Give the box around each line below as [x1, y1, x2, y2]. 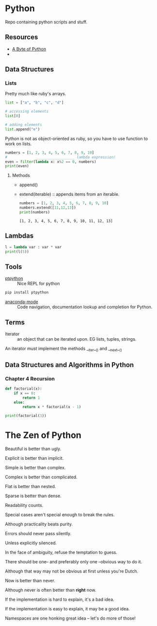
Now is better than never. [5, 577, 56, 583]
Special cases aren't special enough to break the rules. [5, 511, 115, 518]
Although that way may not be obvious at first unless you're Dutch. [5, 568, 138, 574]
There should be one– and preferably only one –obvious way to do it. [5, 558, 142, 564]
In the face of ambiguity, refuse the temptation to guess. [5, 549, 118, 555]
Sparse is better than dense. [5, 493, 62, 499]
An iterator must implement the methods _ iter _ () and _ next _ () [5, 346, 122, 352]
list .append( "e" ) [5, 127, 40, 132]
